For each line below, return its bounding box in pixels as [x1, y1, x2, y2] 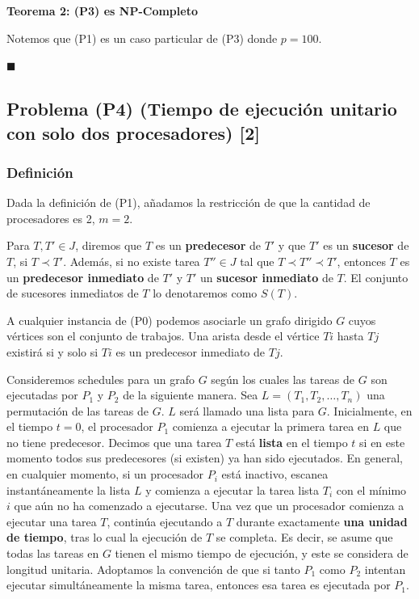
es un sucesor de [323, 237, 409, 254]
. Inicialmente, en [326, 402, 413, 419]
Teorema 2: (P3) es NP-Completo [6, 2, 198, 19]
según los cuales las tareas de [211, 370, 355, 387]
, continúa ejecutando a [107, 513, 223, 529]
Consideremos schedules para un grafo [6, 370, 195, 387]
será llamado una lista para [179, 402, 315, 419]
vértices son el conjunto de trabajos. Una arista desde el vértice [6, 327, 320, 344]
